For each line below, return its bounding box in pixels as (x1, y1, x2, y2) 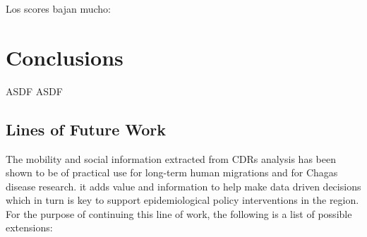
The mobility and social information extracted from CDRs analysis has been (6, 151, 336, 166)
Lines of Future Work (6, 118, 166, 140)
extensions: (6, 220, 53, 235)
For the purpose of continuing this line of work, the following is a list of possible (6, 206, 352, 221)
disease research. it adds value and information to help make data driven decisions (6, 178, 361, 193)
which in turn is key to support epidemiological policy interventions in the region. (6, 193, 359, 207)
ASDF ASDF (6, 83, 63, 98)
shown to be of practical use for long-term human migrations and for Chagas (6, 165, 338, 180)
